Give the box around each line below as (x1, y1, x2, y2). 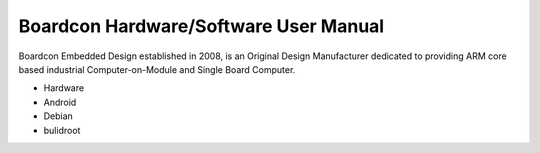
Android (43, 96, 77, 108)
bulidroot (43, 124, 81, 136)
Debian (43, 110, 74, 122)
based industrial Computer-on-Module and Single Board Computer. (18, 63, 296, 75)
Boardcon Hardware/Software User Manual (18, 15, 385, 37)
